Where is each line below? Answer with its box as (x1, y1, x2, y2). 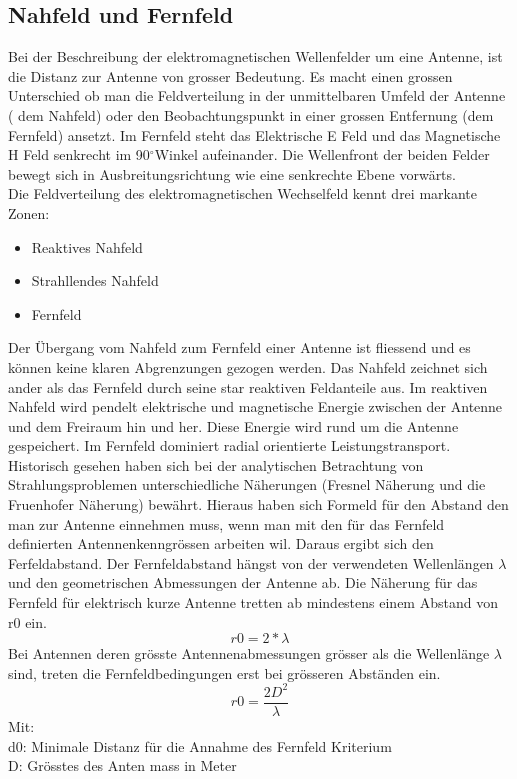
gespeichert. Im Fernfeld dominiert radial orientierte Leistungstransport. (8, 435, 451, 456)
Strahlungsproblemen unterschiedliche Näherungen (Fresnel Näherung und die (8, 474, 486, 495)
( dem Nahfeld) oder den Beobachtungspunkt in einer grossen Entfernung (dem (8, 104, 494, 125)
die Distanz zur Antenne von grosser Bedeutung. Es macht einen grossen (8, 65, 453, 86)
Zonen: (8, 202, 50, 223)
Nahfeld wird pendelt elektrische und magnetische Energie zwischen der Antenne (8, 396, 503, 417)
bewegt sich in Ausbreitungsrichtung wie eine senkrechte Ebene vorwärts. (8, 163, 456, 184)
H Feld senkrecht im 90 (8, 144, 150, 165)
